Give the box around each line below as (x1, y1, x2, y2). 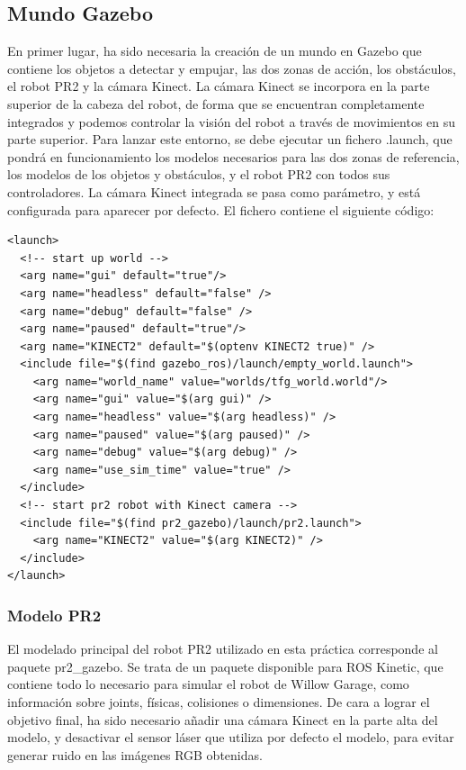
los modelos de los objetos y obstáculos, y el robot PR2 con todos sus (7, 165, 390, 184)
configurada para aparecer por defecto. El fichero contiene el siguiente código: (7, 200, 435, 219)
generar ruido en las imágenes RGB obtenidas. (7, 745, 263, 764)
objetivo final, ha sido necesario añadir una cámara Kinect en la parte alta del (7, 710, 438, 729)
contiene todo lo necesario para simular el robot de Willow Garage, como (7, 675, 409, 693)
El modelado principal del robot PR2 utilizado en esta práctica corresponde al (7, 639, 438, 658)
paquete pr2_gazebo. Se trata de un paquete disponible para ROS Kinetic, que (7, 657, 444, 675)
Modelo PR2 (7, 603, 102, 626)
